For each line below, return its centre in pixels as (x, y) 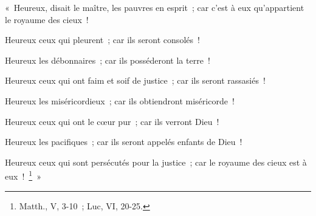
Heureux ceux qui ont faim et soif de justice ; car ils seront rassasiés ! (135, 80)
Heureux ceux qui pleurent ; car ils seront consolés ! (102, 40)
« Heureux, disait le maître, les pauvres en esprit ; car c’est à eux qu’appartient (155, 7)
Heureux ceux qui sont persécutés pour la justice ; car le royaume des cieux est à (156, 162)
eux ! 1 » (23, 175)
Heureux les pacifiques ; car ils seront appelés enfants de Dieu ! (124, 142)
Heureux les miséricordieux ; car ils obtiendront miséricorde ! (120, 100)
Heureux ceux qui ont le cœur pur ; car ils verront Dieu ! (112, 121)
